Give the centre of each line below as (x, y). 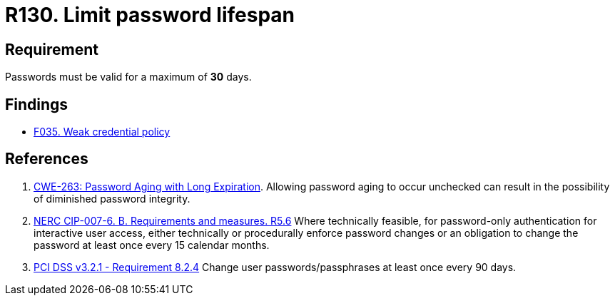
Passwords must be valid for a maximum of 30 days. (128, 77)
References (47, 159)
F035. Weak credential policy (102, 132)
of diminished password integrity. (112, 198)
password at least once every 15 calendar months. (152, 245)
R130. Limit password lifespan (150, 15)
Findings (37, 104)
